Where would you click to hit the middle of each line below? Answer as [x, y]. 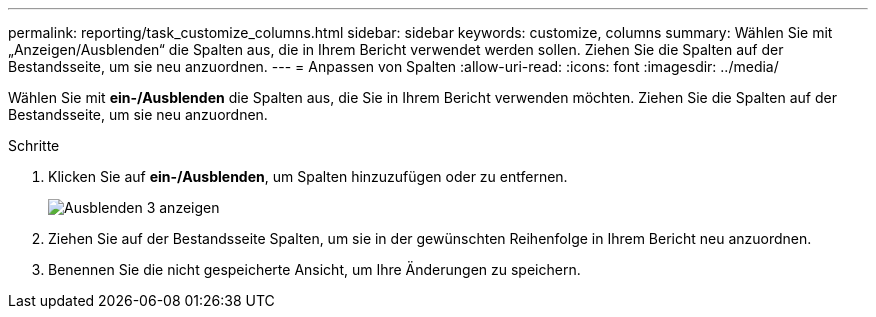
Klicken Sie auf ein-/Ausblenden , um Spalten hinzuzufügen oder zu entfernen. [308, 176]
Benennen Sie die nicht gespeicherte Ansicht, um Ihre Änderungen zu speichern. [314, 269]
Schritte [34, 145]
